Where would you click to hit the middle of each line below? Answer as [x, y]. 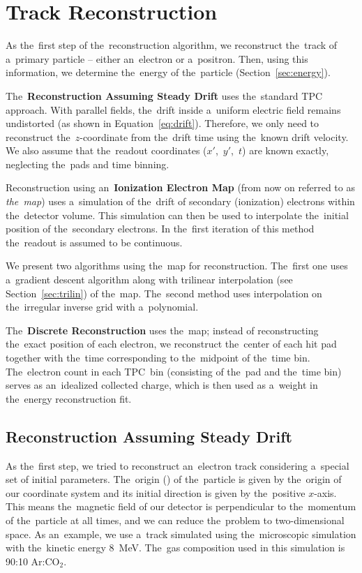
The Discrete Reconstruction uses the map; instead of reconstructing [162, 330]
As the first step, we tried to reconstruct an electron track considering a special [178, 465]
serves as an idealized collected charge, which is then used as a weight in [162, 385]
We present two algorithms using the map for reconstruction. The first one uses [177, 266]
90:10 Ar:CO [33, 561]
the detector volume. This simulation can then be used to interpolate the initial [177, 215]
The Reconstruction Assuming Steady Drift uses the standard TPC [164, 95]
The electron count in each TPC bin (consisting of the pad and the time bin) [174, 371]
